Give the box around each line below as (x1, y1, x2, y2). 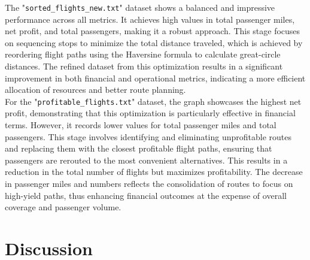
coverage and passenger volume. (5, 201, 121, 213)
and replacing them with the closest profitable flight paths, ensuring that (5, 142, 272, 155)
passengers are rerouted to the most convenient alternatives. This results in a (5, 153, 288, 166)
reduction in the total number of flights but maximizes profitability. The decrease (5, 165, 303, 178)
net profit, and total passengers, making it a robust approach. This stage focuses (5, 25, 300, 37)
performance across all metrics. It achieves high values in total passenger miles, (5, 13, 295, 25)
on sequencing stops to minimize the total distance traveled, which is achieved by (5, 36, 303, 49)
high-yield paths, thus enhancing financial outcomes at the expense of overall (5, 189, 287, 201)
